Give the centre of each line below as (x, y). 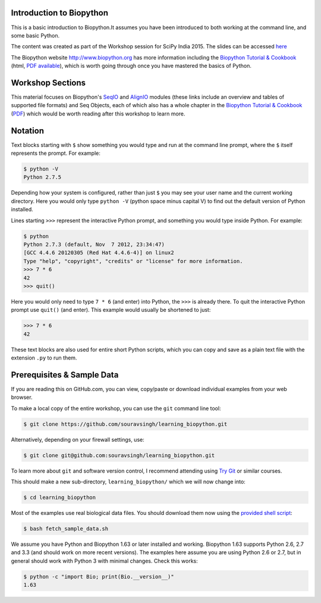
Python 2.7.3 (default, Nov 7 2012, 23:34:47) (94, 244)
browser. (22, 397)
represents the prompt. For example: (56, 153)
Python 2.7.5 (43, 177)
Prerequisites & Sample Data (65, 375)
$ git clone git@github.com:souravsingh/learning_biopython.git (119, 455)
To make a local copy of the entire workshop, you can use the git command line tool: (116, 408)
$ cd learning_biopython (60, 498)
